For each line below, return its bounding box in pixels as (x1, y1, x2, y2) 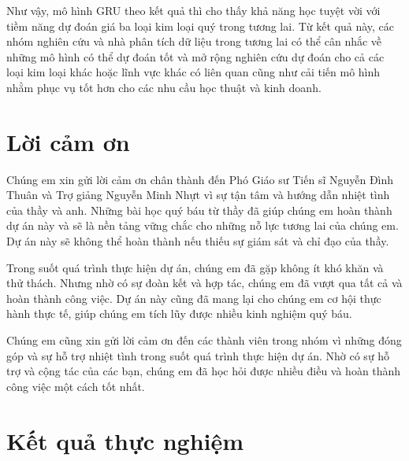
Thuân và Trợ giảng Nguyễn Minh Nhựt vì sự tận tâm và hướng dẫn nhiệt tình (6, 186, 390, 203)
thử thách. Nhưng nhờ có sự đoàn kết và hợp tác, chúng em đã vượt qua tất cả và (6, 275, 403, 291)
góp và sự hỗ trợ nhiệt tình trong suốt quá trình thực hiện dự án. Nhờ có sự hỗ (6, 347, 390, 363)
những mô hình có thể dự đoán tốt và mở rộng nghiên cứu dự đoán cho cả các (6, 48, 385, 65)
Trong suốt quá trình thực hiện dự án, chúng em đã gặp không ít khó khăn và (6, 259, 384, 275)
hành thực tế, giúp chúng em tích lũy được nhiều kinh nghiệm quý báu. (6, 305, 352, 322)
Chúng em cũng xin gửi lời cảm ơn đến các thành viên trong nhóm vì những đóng (6, 332, 402, 349)
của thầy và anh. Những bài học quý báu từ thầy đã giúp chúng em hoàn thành (6, 201, 392, 218)
